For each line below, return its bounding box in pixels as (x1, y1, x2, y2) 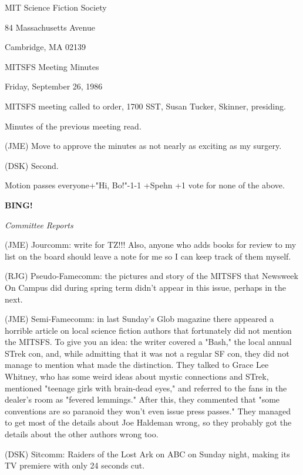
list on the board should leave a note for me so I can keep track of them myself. (5, 250, 291, 262)
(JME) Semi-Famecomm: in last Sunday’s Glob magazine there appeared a (5, 313, 274, 325)
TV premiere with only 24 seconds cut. (5, 459, 145, 471)
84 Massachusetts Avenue (5, 21, 95, 33)
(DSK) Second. (5, 159, 59, 171)
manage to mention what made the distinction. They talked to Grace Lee (5, 358, 269, 371)
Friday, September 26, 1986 (5, 80, 103, 92)
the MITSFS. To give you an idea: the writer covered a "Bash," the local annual (5, 336, 292, 348)
